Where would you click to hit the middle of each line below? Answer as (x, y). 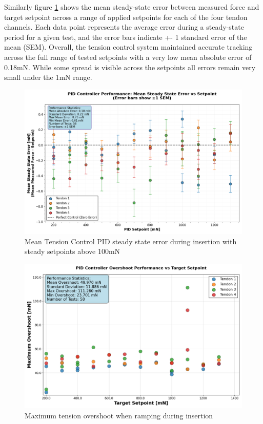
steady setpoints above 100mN (73, 251)
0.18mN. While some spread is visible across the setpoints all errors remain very (130, 67)
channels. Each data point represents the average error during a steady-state (124, 27)
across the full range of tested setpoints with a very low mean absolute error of (128, 57)
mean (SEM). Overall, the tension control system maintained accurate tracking (128, 47)
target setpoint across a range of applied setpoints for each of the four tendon (126, 17)
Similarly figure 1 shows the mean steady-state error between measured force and (132, 7)
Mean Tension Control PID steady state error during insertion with (131, 241)
